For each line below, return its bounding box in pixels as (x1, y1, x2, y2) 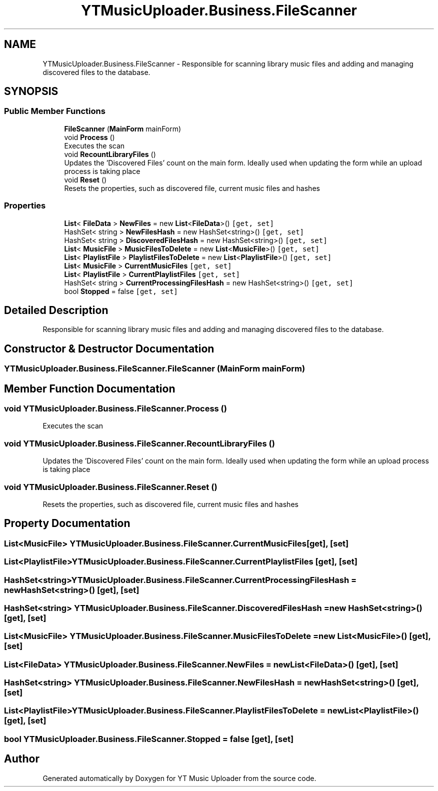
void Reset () (64, 175, 107, 184)
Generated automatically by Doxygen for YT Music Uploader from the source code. (42, 773, 316, 782)
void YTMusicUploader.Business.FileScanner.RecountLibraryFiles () (4, 438, 275, 448)
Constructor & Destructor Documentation (4, 342, 214, 355)
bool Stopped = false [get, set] (64, 286, 178, 295)
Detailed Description (4, 303, 108, 316)
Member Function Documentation (4, 382, 175, 395)
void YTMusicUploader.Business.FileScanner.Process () (4, 403, 227, 414)
